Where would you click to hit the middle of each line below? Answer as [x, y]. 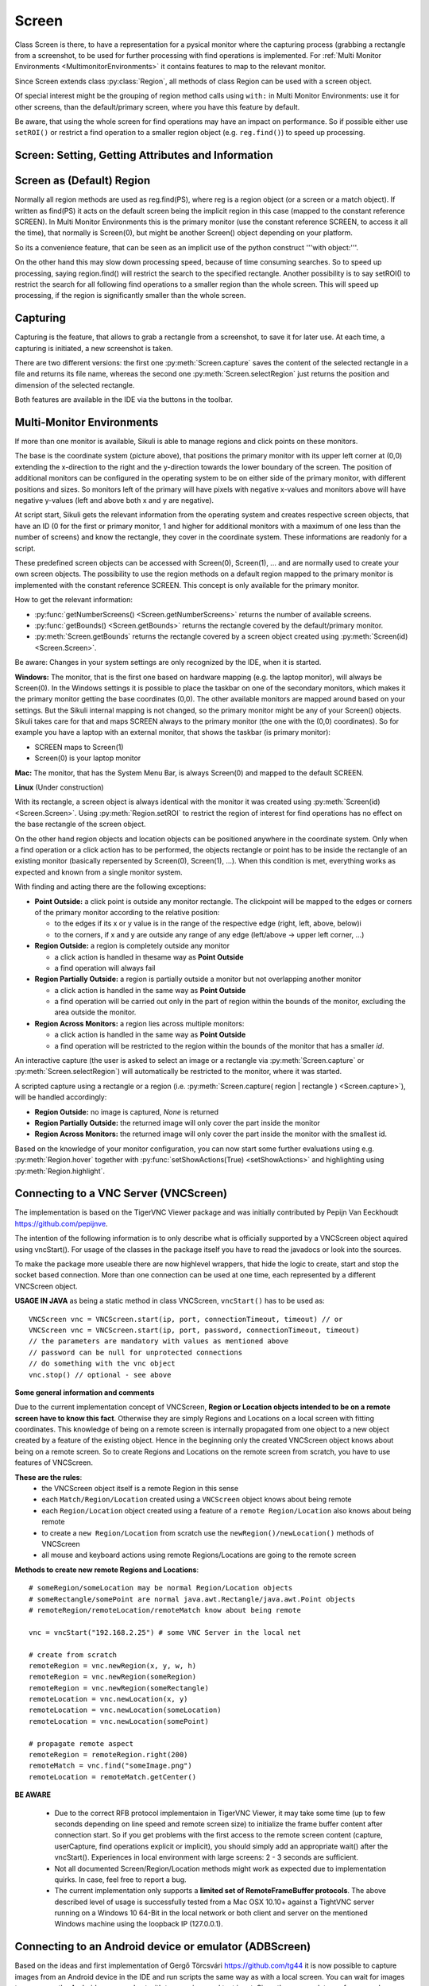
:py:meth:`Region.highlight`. [60, 1171]
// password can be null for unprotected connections [135, 1352]
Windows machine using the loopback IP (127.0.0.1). [139, 1924]
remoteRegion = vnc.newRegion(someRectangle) [119, 1688]
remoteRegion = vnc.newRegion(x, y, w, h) [113, 1665]
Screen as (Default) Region [83, 181]
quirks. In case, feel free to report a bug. [120, 1880]
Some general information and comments [85, 1392]
